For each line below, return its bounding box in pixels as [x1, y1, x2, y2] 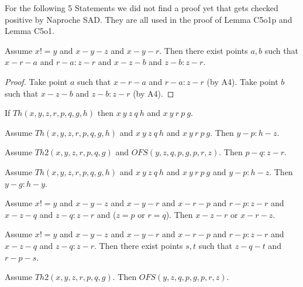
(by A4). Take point [206, 75, 278, 87]
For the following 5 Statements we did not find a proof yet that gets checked [5, 2, 278, 13]
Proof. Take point [5, 75, 68, 87]
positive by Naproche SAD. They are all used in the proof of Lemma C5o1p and [5, 13, 292, 25]
